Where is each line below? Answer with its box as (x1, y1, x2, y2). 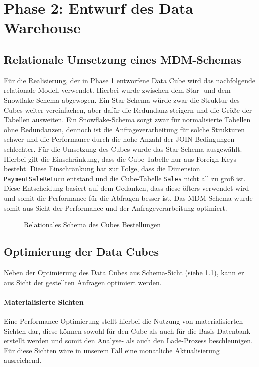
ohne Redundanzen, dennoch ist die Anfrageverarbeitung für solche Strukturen (4, 124, 245, 134)
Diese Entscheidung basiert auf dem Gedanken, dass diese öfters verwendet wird (4, 183, 249, 193)
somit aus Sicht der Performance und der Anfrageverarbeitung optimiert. (4, 202, 227, 213)
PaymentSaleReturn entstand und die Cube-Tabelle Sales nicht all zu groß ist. (4, 173, 246, 183)
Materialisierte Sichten (4, 296, 84, 307)
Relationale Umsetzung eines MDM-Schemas (4, 51, 241, 67)
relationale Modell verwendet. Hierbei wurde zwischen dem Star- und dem (4, 85, 231, 95)
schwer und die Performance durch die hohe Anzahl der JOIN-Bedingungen (4, 134, 235, 144)
